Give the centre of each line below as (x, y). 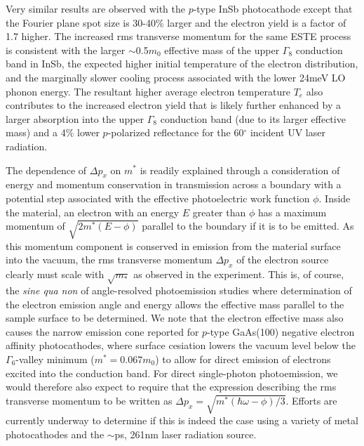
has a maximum (292, 212)
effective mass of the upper (222, 50)
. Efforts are (311, 400)
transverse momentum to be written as (89, 400)
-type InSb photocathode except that (273, 8)
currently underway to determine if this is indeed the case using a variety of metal (182, 420)
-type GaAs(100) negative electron (281, 331)
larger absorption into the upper (75, 118)
